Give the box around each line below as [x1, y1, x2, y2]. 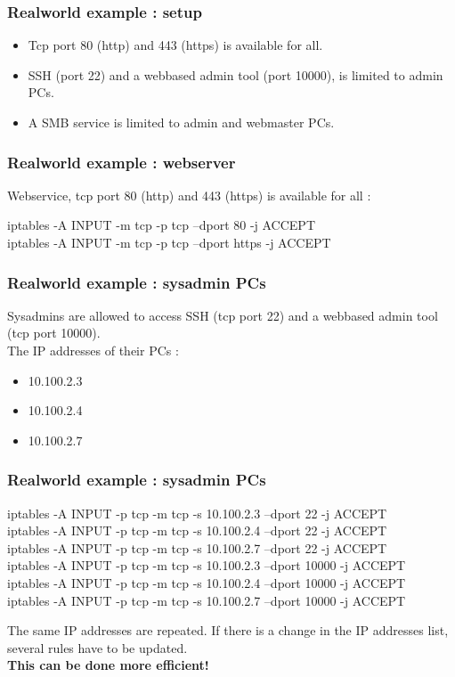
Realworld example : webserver [7, 151, 236, 173]
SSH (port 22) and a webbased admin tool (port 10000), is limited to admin [28, 65, 443, 84]
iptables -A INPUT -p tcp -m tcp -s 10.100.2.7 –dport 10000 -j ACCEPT [7, 591, 406, 609]
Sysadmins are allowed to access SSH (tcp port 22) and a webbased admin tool [7, 306, 438, 324]
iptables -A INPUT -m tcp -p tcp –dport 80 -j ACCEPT [7, 216, 316, 234]
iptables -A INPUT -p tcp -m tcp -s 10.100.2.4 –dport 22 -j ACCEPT [7, 521, 387, 540]
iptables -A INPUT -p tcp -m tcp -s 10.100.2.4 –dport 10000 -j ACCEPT [7, 573, 406, 591]
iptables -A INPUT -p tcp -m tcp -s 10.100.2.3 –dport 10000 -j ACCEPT [7, 556, 406, 575]
